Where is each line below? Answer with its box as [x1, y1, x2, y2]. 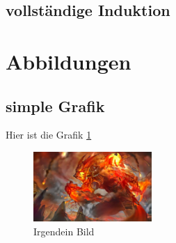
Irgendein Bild [33, 224, 95, 238]
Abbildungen [6, 47, 131, 75]
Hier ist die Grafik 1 [6, 127, 92, 142]
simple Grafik [6, 95, 105, 116]
